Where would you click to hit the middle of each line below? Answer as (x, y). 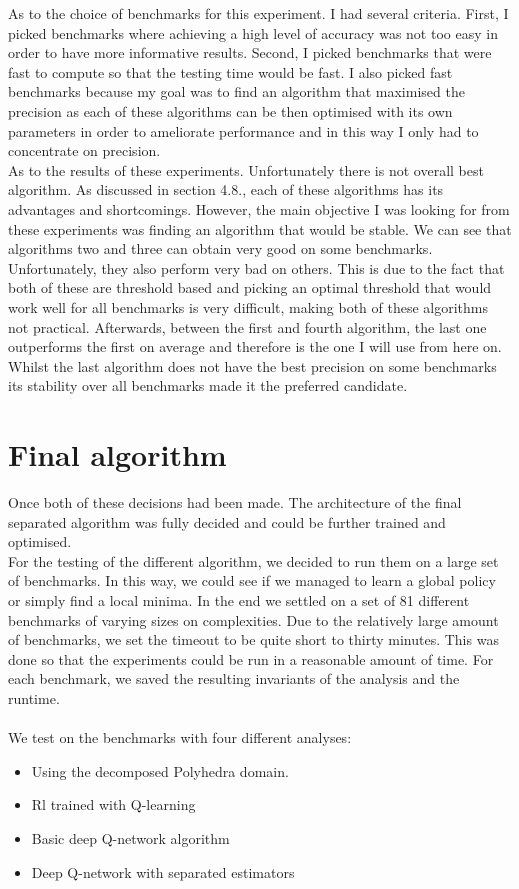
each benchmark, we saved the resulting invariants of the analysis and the (234, 678)
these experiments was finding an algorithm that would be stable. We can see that (260, 228)
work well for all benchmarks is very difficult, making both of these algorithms (248, 306)
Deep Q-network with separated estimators (163, 871)
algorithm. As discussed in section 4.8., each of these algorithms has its (226, 189)
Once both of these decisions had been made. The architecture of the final (235, 502)
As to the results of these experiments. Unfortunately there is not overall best (246, 169)
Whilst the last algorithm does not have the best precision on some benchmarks (252, 365)
